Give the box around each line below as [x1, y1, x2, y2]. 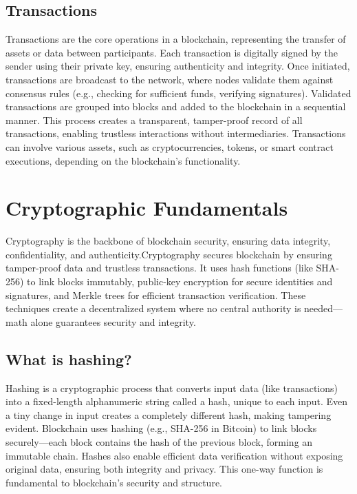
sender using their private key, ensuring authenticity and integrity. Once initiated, [6, 59, 350, 73]
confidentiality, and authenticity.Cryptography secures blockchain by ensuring [6, 247, 332, 261]
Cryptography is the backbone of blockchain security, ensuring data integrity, [6, 234, 331, 248]
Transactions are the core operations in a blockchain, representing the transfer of [6, 32, 346, 46]
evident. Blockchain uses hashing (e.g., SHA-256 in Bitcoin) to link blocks [6, 421, 317, 435]
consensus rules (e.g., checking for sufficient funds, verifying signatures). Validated [6, 85, 351, 100]
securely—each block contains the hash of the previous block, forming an [6, 435, 313, 449]
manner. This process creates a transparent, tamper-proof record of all [6, 112, 303, 127]
